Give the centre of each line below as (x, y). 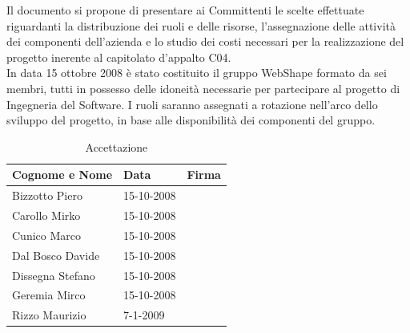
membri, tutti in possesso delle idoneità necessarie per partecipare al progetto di (203, 88)
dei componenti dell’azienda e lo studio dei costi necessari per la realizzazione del (205, 41)
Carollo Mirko (46, 215)
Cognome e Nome (62, 175)
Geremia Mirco (49, 295)
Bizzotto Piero (47, 195)
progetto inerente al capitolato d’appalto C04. (119, 57)
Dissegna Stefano (54, 275)
